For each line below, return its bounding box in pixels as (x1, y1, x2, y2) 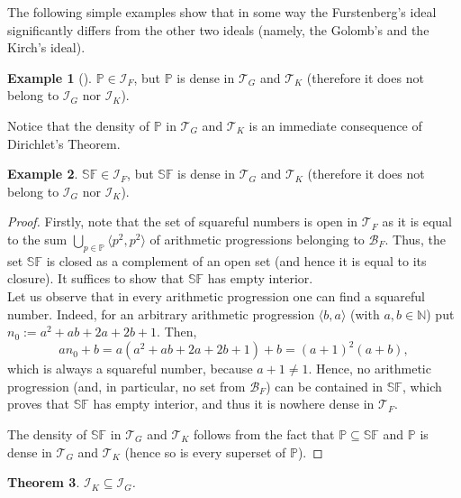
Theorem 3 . (7, 473, 80, 492)
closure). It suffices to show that (7, 269, 185, 288)
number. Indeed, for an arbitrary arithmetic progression (7, 304, 315, 323)
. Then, (157, 322, 197, 341)
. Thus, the (384, 229, 446, 248)
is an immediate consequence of (249, 115, 422, 134)
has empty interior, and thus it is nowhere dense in (93, 394, 375, 413)
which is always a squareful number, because (7, 359, 253, 378)
